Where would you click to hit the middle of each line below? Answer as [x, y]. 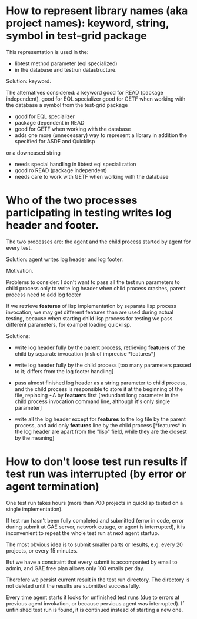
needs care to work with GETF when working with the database [91, 176]
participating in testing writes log [89, 213]
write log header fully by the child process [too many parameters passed [103, 365]
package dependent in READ [49, 122]
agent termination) [53, 487]
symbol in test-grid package [76, 36]
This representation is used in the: [47, 52]
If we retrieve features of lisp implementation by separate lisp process [91, 306]
